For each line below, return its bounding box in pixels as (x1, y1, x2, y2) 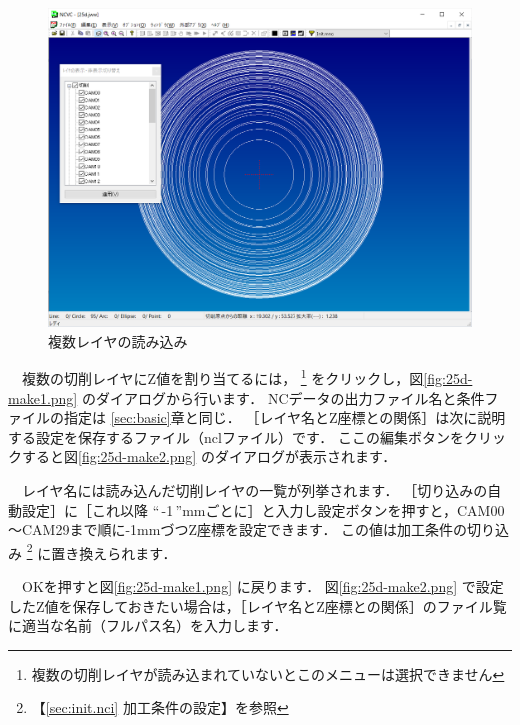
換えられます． (79, 542, 177, 563)
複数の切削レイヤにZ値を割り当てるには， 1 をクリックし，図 (21, 365, 424, 389)
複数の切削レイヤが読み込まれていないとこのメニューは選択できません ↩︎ (31, 663, 505, 684)
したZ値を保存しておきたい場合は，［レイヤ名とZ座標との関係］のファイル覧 (8, 595, 507, 616)
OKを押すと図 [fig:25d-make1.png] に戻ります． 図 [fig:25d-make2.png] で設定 (21, 576, 504, 597)
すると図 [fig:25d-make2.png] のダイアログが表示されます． (21, 446, 397, 467)
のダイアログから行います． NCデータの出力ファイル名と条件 (81, 387, 485, 408)
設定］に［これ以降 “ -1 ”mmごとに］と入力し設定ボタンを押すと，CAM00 (21, 499, 505, 520)
